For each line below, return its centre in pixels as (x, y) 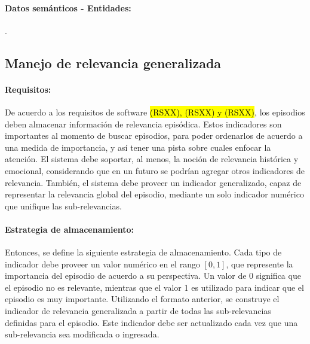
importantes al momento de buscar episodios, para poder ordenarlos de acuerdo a (154, 136)
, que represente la (260, 264)
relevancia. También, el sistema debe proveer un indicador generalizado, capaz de (153, 182)
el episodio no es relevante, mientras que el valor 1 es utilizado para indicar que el (154, 287)
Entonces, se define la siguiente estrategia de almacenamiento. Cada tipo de (143, 252)
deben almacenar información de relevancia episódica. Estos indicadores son (143, 124)
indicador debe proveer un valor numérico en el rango (102, 264)
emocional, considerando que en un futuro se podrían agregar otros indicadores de (155, 170)
